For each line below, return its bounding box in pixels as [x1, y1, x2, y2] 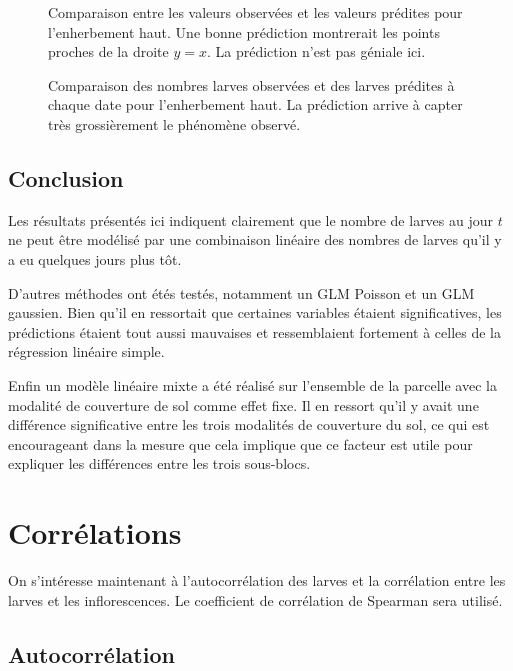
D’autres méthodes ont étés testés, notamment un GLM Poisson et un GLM [8, 282, 475, 303]
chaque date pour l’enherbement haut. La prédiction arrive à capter [48, 94, 463, 115]
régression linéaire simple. [8, 341, 165, 362]
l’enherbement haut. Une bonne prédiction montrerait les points [48, 21, 440, 42]
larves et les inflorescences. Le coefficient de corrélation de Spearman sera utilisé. [8, 589, 503, 610]
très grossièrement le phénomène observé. [48, 113, 301, 134]
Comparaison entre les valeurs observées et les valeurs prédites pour [48, 2, 463, 22]
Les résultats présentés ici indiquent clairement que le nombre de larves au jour [8, 209, 494, 230]
